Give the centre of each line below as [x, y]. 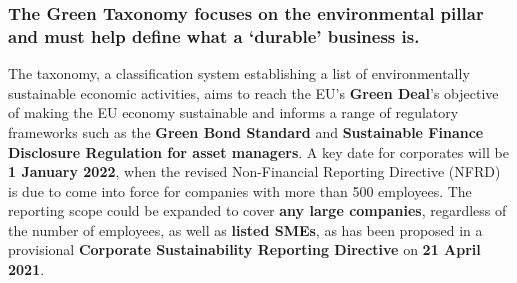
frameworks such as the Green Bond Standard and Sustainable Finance [246, 131]
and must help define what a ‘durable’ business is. [214, 35]
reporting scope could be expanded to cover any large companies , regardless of [257, 210]
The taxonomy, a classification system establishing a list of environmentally [239, 73]
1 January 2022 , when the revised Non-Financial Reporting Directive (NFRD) [254, 171]
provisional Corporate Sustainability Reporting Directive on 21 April [244, 249]
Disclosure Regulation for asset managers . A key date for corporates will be [258, 151]
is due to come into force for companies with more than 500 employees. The [240, 190]
